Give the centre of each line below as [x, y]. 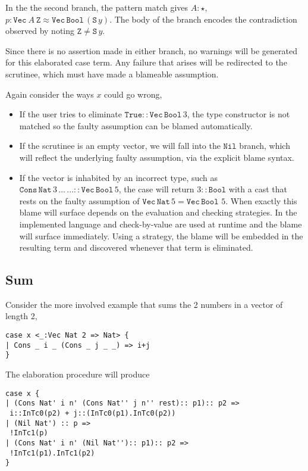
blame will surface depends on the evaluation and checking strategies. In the [158, 212]
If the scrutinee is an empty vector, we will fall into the [120, 146]
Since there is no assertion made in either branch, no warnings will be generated [151, 50]
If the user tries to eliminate [70, 114]
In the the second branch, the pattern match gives [97, 7]
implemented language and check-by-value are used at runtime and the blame [161, 224]
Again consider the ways [50, 94]
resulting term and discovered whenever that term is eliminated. [136, 247]
